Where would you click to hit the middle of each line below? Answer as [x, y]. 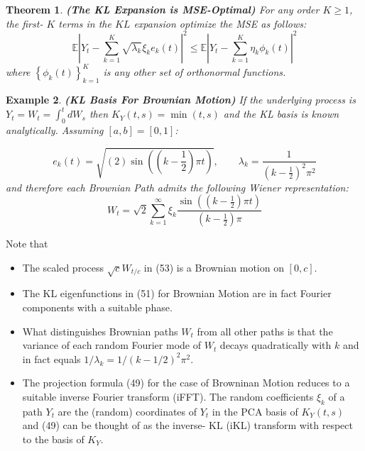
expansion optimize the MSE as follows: [220, 23]
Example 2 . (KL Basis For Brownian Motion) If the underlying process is [181, 99]
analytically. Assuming [55, 129]
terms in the [85, 23]
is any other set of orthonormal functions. [195, 72]
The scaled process [63, 267]
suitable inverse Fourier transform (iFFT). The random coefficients [168, 396]
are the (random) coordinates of [127, 411]
